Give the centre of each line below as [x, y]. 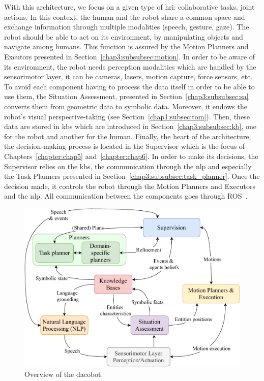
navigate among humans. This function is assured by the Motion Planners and [126, 46]
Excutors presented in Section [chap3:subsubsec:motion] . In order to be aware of [130, 56]
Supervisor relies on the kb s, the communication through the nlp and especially [128, 166]
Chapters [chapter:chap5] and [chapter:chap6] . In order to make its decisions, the [131, 156]
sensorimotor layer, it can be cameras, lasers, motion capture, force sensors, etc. [128, 76]
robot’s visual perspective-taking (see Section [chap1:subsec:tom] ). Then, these [127, 116]
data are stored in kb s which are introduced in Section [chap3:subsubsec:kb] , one [130, 126]
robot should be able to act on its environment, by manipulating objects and [124, 36]
